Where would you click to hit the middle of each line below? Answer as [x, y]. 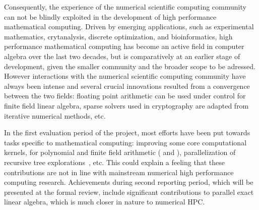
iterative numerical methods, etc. [55, 115]
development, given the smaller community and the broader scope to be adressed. [130, 66]
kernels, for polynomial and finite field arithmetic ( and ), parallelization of [120, 152]
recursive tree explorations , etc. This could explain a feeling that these [114, 162]
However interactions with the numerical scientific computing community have [125, 76]
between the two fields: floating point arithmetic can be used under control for [125, 96]
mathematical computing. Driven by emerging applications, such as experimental [129, 27]
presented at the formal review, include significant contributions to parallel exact [129, 192]
